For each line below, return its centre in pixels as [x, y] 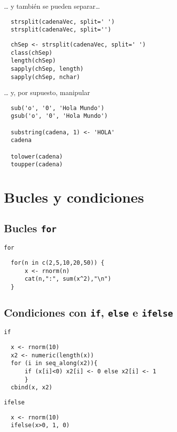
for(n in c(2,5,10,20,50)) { [58, 263]
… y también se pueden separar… [52, 6]
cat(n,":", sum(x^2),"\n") [68, 279]
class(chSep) [32, 53]
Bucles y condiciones [74, 197]
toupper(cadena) [37, 165]
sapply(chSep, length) [47, 69]
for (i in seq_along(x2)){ [54, 363]
